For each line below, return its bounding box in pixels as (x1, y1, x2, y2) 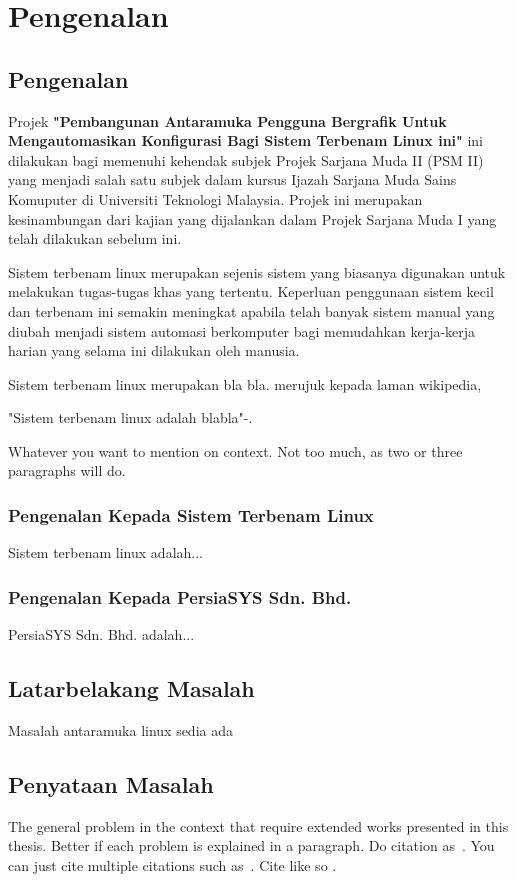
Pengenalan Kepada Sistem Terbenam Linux (8, 503, 374, 527)
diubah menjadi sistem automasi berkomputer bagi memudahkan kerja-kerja (8, 320, 476, 341)
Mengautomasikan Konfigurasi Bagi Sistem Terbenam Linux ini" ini (8, 130, 484, 151)
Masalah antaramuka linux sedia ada (8, 719, 233, 740)
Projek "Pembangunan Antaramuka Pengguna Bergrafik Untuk (8, 110, 447, 131)
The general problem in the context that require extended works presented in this (8, 815, 509, 836)
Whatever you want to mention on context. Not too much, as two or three (8, 440, 463, 461)
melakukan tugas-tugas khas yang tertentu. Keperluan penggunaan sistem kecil (8, 281, 494, 302)
